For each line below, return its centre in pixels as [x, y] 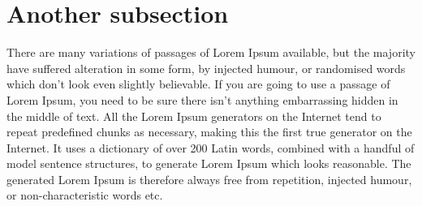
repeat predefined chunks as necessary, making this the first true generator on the [209, 132]
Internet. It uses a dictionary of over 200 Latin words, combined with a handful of [211, 147]
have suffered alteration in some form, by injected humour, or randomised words [206, 68]
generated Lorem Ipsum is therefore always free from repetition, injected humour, [209, 179]
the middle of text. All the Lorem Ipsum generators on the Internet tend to [194, 116]
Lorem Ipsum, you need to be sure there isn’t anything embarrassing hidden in [202, 99]
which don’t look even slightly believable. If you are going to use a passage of [198, 84]
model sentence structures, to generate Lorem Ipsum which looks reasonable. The [209, 163]
